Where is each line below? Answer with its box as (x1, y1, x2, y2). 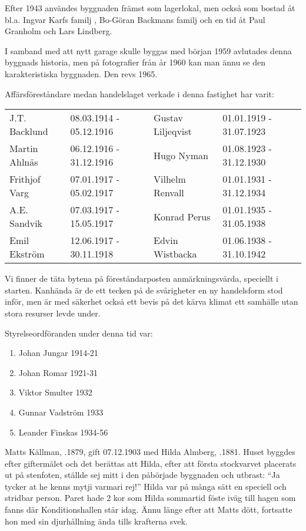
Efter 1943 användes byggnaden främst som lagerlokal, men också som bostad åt (5, 2, 295, 14)
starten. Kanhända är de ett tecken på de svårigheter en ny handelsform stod (5, 283, 283, 296)
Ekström (9, 247, 45, 261)
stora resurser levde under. (5, 306, 101, 319)
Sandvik (9, 216, 43, 230)
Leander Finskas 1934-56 (18, 426, 108, 438)
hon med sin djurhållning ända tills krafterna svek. (5, 514, 188, 527)
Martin (9, 141, 38, 156)
